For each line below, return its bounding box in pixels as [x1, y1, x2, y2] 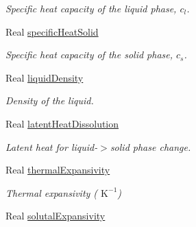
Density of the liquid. [5, 93, 94, 108]
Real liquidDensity [5, 70, 84, 84]
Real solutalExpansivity [5, 208, 106, 223]
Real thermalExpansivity [5, 163, 110, 177]
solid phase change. [110, 139, 191, 154]
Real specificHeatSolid [5, 24, 99, 38]
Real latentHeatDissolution [5, 116, 119, 130]
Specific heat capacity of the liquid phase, [5, 1, 177, 15]
